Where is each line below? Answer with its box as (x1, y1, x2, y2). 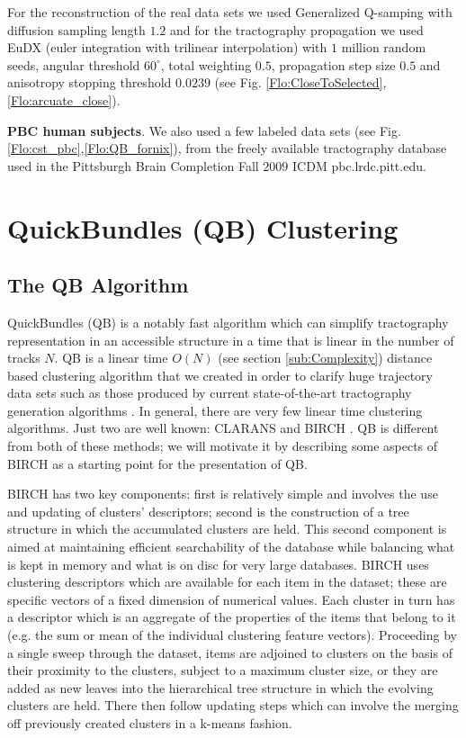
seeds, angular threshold (7, 55, 140, 74)
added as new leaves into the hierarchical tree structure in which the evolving (7, 678, 434, 697)
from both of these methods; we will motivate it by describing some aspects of (7, 436, 438, 455)
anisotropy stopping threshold (7, 73, 172, 92)
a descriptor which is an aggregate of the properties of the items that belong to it (7, 607, 456, 626)
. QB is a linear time (54, 348, 168, 367)
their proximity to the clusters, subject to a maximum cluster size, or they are (7, 661, 438, 679)
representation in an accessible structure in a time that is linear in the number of (7, 330, 454, 349)
